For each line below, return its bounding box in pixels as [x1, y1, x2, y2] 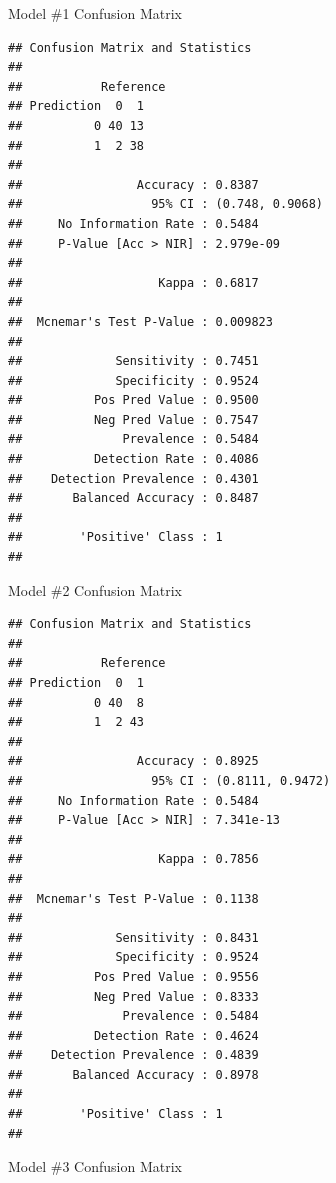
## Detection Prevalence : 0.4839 [8, 1048, 259, 1063]
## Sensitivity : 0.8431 [8, 930, 259, 945]
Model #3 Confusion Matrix [8, 1156, 182, 1177]
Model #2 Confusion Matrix [8, 579, 182, 600]
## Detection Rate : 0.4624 [8, 1028, 259, 1043]
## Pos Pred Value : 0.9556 [8, 969, 259, 984]
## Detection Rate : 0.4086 [8, 452, 259, 467]
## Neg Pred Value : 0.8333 [8, 989, 259, 1004]
